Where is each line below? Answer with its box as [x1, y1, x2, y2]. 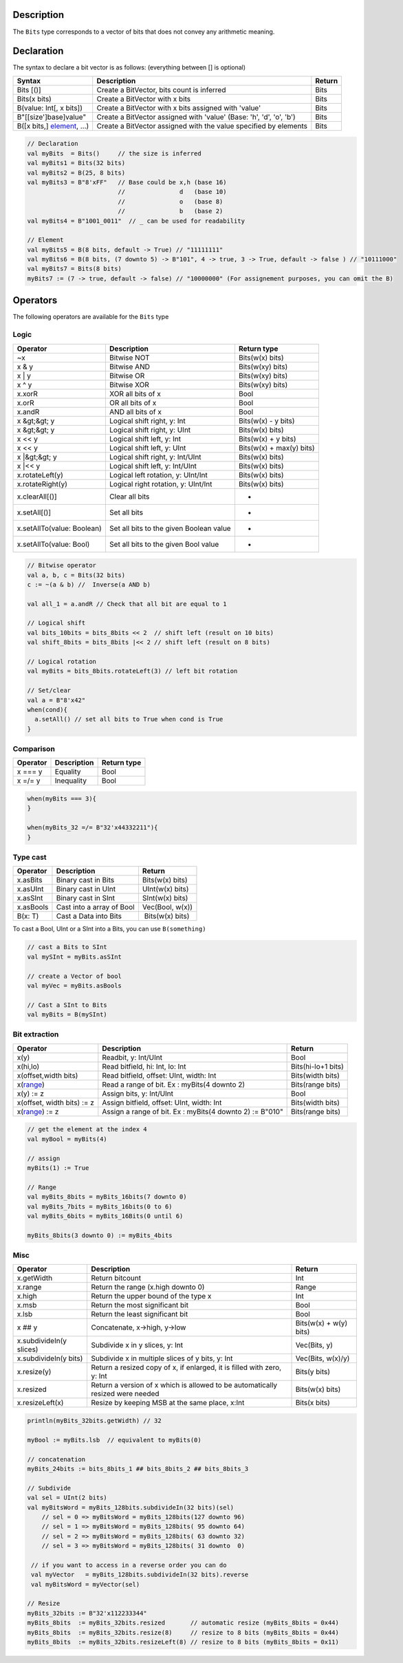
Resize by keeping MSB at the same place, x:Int [90, 1398, 245, 1408]
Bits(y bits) [295, 1367, 330, 1377]
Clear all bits [109, 492, 150, 501]
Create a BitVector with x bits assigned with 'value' [96, 103, 261, 113]
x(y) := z [17, 1089, 45, 1098]
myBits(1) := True [27, 1164, 89, 1172]
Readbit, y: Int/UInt [102, 1052, 163, 1062]
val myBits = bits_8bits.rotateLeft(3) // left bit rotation [27, 667, 238, 675]
